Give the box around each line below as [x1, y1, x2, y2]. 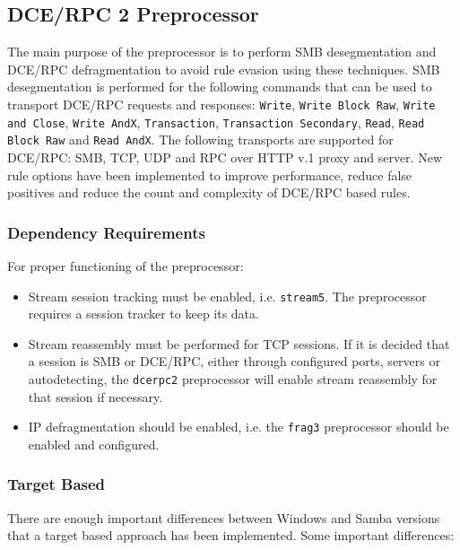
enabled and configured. [28, 434, 160, 453]
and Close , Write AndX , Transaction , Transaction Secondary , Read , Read [7, 112, 425, 131]
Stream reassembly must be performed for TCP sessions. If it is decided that [28, 334, 450, 353]
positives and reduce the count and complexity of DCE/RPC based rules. [7, 183, 411, 202]
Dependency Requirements [7, 221, 205, 243]
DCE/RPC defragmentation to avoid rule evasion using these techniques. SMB [7, 59, 440, 78]
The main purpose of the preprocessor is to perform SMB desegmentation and [7, 42, 437, 61]
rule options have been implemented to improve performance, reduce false [7, 165, 412, 184]
